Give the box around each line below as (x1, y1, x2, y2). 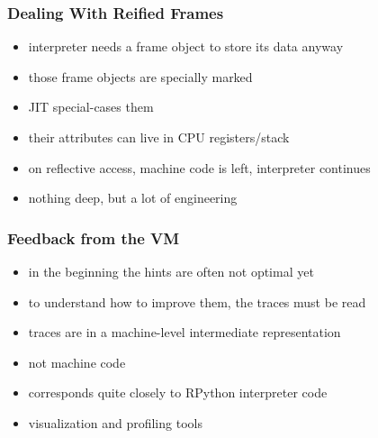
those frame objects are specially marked (28, 67, 253, 86)
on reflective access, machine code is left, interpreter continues (28, 158, 371, 177)
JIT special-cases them (28, 97, 154, 116)
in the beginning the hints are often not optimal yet (28, 262, 314, 280)
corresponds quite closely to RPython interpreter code (28, 383, 328, 402)
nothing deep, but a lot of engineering (28, 188, 238, 207)
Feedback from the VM (7, 226, 180, 249)
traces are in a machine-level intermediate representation (28, 323, 341, 342)
